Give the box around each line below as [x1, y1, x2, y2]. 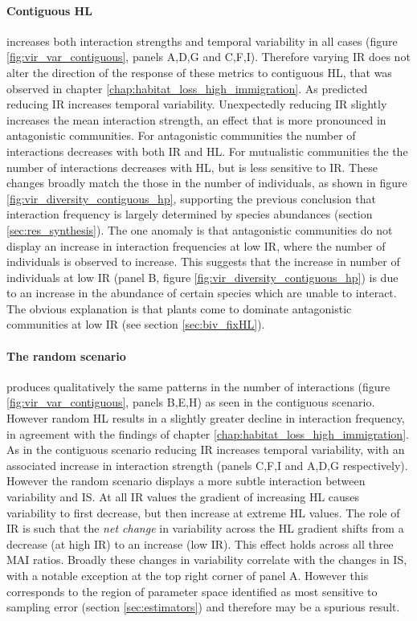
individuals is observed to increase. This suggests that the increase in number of [6, 253, 400, 270]
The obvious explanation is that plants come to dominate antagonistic [6, 300, 352, 317]
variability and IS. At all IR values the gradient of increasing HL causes [6, 488, 360, 505]
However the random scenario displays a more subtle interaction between [6, 472, 366, 489]
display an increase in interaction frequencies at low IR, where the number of [6, 237, 386, 254]
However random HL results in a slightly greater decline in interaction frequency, [6, 410, 405, 427]
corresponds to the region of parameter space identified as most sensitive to [6, 582, 378, 599]
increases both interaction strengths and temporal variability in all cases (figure [6, 32, 398, 49]
